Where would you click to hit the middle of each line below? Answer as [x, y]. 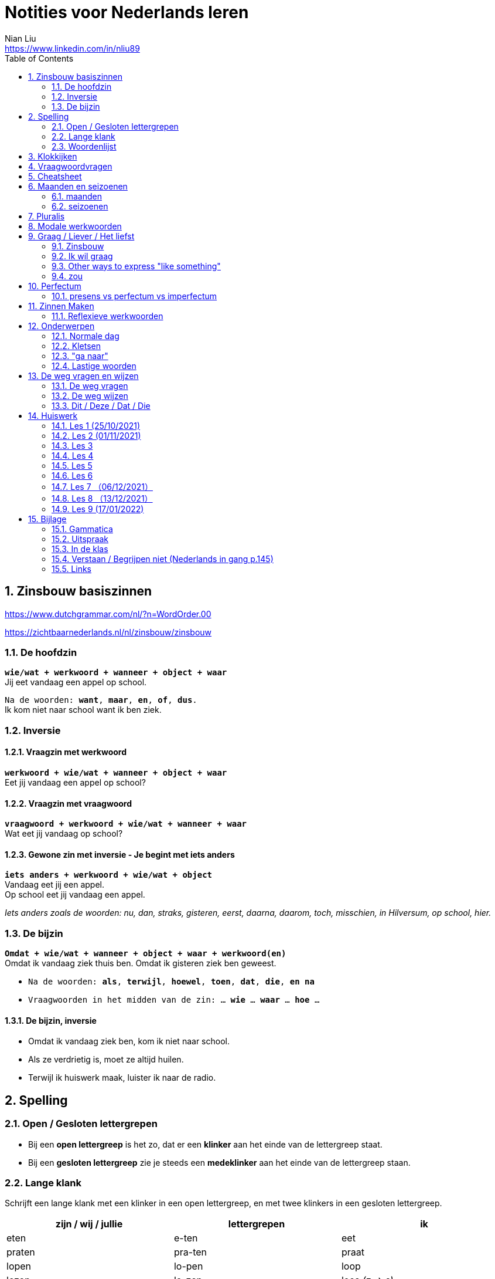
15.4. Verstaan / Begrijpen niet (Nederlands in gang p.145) [163, 559]
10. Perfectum [55, 286]
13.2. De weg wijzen [90, 395]
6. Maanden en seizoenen [78, 186]
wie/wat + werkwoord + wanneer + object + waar [116, 673]
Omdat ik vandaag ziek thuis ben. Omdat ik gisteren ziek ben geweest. [141, 963]
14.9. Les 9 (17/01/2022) [98, 509]
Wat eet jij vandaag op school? [64, 834]
